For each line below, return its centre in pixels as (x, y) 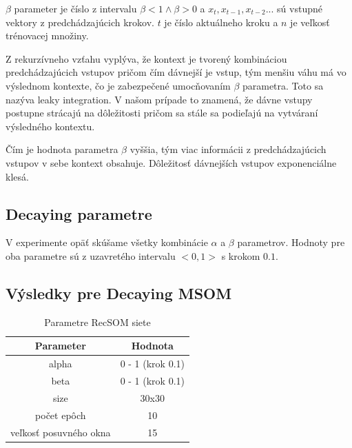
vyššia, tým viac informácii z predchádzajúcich (228, 149)
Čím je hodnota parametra (62, 149)
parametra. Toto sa (283, 85)
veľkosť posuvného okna (61, 432)
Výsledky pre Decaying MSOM (119, 293)
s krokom (241, 255)
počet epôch (61, 415)
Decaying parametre (79, 213)
